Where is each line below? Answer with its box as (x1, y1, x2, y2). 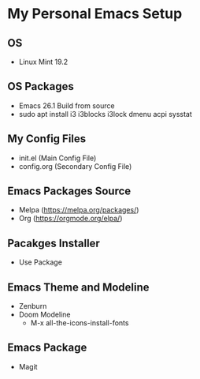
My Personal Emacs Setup (7, 5, 183, 23)
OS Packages (7, 80, 74, 93)
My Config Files (7, 132, 87, 146)
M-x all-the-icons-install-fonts (30, 318, 129, 328)
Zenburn (18, 302, 47, 311)
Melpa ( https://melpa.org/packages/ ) (18, 205, 139, 215)
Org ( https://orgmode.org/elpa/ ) (18, 214, 123, 223)
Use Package (18, 257, 62, 267)
